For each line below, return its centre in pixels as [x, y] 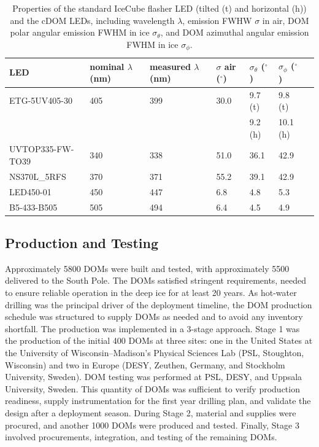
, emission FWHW [217, 20]
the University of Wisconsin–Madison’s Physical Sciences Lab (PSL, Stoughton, [155, 352]
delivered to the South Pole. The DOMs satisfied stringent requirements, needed [156, 280]
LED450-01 [30, 191]
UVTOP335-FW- [42, 149]
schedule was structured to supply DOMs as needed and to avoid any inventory [154, 317]
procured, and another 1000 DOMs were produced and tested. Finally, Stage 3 [152, 425]
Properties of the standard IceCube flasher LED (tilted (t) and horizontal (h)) [159, 8]
